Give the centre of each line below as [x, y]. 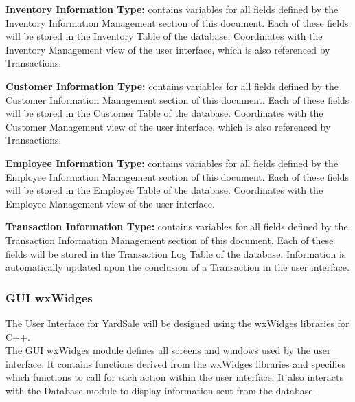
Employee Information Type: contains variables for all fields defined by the [172, 163]
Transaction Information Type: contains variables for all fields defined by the [177, 226]
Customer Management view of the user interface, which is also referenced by [168, 126]
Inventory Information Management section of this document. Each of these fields [177, 22]
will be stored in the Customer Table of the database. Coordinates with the [164, 113]
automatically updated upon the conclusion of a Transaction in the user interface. [177, 267]
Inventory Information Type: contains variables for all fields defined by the [172, 9]
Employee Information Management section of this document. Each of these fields [177, 176]
